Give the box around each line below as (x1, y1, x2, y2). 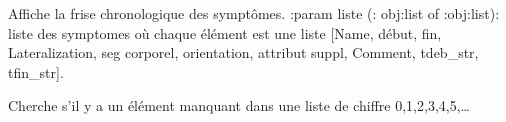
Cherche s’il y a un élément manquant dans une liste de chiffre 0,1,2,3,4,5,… (8, 95, 470, 116)
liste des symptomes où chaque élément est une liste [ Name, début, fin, (8, 22, 442, 43)
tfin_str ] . (8, 61, 64, 82)
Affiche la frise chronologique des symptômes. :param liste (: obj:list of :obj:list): (8, 3, 500, 23)
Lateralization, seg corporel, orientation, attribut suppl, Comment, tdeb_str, (8, 42, 479, 63)
